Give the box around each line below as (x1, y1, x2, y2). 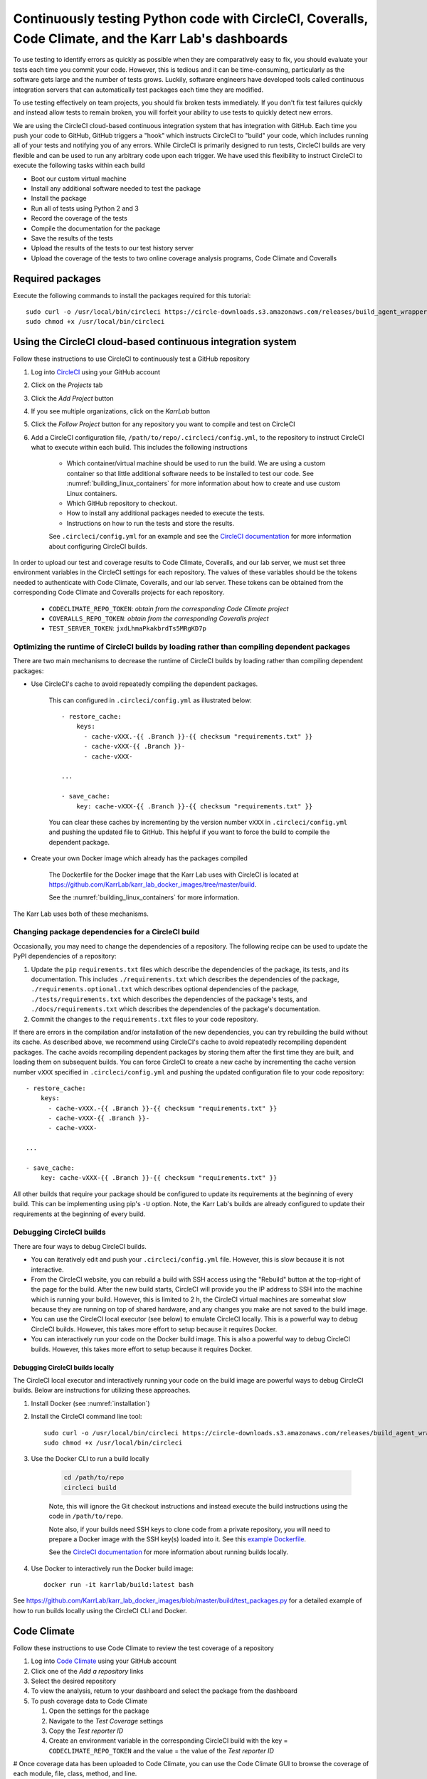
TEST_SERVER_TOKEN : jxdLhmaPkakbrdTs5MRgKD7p (48, 624, 206, 633)
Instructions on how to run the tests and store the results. (66, 519, 235, 527)
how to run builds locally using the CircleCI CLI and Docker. (13, 1606, 188, 1615)
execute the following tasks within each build (13, 161, 145, 170)
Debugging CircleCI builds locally (13, 1363, 114, 1371)
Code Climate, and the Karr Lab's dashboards (13, 31, 288, 46)
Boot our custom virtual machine (31, 174, 127, 183)
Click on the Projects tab (31, 381, 103, 389)
